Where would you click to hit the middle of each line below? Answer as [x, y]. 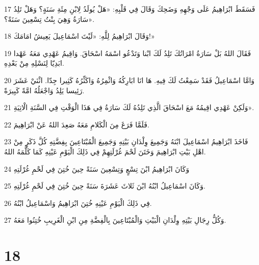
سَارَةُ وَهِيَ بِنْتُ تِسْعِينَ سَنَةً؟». [49, 19]
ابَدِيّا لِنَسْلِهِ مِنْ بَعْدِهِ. [34, 63]
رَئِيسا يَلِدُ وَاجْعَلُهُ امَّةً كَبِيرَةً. [44, 90]
